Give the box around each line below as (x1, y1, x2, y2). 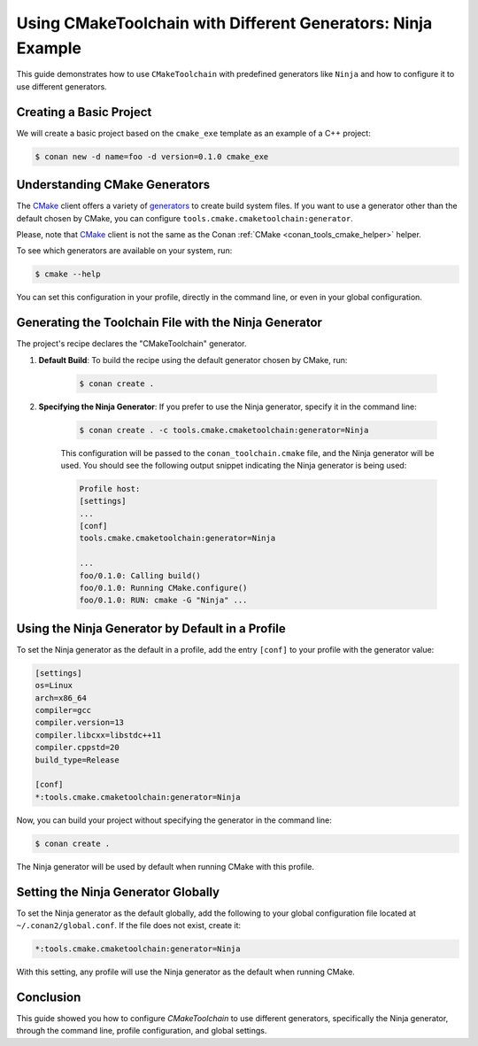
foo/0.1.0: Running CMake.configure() (79, 583, 248, 593)
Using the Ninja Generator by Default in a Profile (16, 621, 287, 636)
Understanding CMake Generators (16, 177, 211, 192)
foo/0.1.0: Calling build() (79, 570, 201, 580)
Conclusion (16, 989, 81, 1004)
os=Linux (35, 680, 73, 691)
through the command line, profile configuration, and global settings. (16, 1026, 267, 1036)
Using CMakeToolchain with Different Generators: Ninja (16, 13, 433, 33)
